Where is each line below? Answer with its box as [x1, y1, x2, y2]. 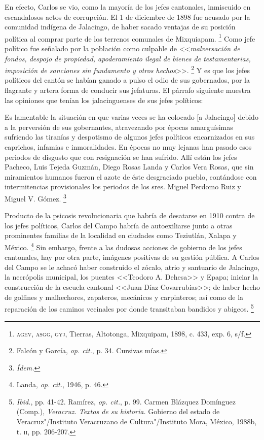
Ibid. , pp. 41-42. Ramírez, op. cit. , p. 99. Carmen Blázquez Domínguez [16, 396, 236, 407]
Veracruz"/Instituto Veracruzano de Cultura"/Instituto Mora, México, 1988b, [16, 416, 257, 427]
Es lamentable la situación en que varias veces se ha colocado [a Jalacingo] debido [5, 112, 258, 122]
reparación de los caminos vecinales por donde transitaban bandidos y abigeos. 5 [5, 302, 254, 314]
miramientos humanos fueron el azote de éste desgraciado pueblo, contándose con [5, 171, 257, 182]
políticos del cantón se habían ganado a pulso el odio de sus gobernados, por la [5, 75, 250, 85]
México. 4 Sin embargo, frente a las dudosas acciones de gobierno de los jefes [5, 241, 242, 252]
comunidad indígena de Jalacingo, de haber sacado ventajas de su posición [5, 21, 236, 32]
